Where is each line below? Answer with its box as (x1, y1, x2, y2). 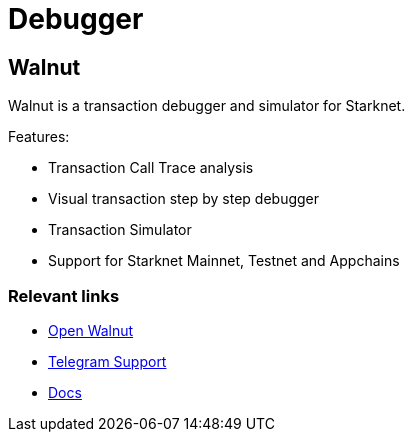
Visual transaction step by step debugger (48, 190, 320, 208)
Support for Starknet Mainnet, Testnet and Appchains (48, 252, 400, 270)
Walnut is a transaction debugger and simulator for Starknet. (8, 97, 406, 115)
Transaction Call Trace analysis (48, 159, 254, 177)
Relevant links (8, 285, 120, 306)
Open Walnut (48, 321, 134, 339)
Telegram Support (48, 352, 167, 370)
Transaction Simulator (48, 221, 192, 239)
